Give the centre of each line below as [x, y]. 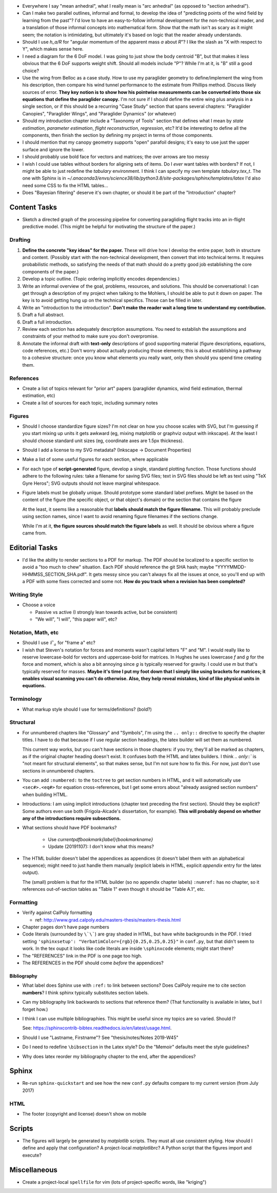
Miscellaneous [33, 1170]
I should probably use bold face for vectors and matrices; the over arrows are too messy [116, 157]
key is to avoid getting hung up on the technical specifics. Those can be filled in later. [112, 301]
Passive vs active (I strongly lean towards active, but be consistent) [106, 612]
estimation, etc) [39, 395]
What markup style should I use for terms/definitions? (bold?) [87, 709]
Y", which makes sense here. [53, 49]
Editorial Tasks [34, 548]
